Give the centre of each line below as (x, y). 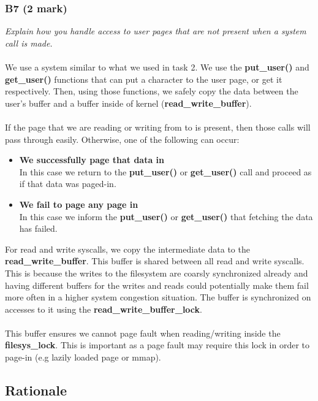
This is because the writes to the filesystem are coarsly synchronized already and (157, 273)
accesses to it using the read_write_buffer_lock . (104, 309)
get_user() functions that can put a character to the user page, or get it (144, 79)
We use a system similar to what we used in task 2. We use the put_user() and (157, 67)
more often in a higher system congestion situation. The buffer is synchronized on (158, 297)
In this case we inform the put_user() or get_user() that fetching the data (166, 216)
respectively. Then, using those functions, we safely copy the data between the (152, 91)
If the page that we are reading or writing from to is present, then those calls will (158, 127)
